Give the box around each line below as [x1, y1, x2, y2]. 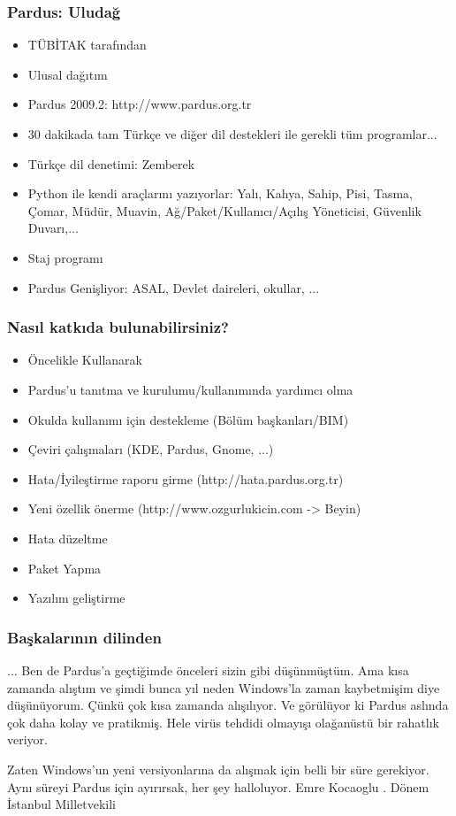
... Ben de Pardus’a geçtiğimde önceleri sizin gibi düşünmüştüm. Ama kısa [7, 660, 409, 679]
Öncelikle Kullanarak [27, 350, 142, 369]
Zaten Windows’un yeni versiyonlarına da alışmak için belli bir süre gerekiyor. [7, 759, 429, 778]
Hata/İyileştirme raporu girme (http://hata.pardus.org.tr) [27, 469, 344, 488]
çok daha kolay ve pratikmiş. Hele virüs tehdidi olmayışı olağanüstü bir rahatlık [7, 712, 439, 731]
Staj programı [27, 248, 103, 266]
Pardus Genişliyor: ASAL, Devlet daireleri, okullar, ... [27, 278, 320, 296]
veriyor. [7, 730, 48, 749]
